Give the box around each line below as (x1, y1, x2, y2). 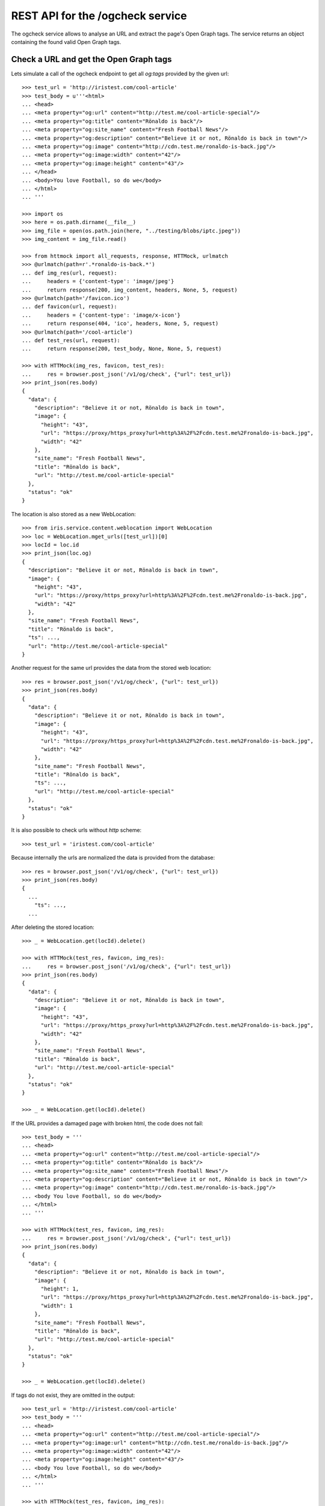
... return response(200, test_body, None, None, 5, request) (22, 345, 222, 352)
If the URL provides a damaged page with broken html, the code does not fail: (11, 1119, 204, 1126)
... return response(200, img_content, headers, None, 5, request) (22, 286, 238, 293)
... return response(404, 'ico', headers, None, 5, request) (22, 320, 219, 327)
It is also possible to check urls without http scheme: (11, 826, 141, 834)
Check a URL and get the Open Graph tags (11, 54, 172, 64)
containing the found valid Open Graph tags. (11, 38, 122, 45)
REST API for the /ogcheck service (11, 9, 187, 22)
